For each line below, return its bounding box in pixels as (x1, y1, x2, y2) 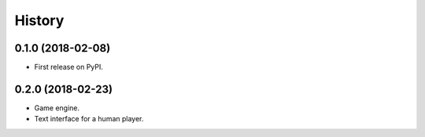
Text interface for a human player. (34, 114, 144, 124)
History (14, 12, 65, 29)
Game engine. (34, 103, 80, 113)
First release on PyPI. (34, 63, 104, 72)
